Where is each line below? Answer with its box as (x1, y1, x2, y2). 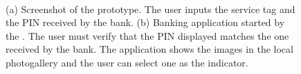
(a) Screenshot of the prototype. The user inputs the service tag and (6, 1, 295, 16)
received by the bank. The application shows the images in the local (6, 42, 293, 56)
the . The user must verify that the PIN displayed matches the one (6, 28, 289, 42)
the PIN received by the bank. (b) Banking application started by (6, 15, 285, 29)
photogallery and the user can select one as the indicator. (6, 55, 248, 69)
